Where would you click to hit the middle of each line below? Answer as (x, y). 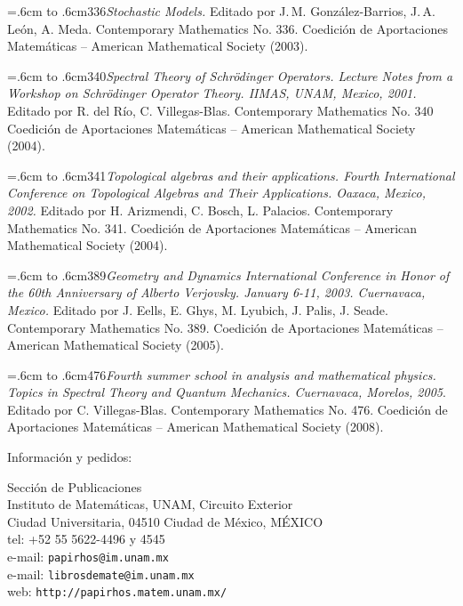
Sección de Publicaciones (75, 486)
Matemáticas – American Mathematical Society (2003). (158, 46)
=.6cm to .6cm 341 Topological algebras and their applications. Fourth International (231, 175)
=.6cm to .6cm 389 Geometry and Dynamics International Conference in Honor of (228, 275)
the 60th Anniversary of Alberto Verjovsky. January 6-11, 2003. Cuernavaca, (216, 292)
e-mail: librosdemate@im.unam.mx (101, 574)
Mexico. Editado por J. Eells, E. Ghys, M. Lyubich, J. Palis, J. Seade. (198, 309)
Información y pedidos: (70, 457)
